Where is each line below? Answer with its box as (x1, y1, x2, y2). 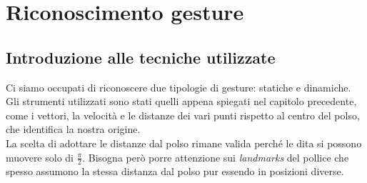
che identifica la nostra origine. (6, 122, 141, 137)
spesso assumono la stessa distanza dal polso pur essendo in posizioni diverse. (6, 164, 344, 179)
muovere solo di (6, 149, 74, 164)
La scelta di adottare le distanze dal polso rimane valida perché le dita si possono (6, 135, 362, 150)
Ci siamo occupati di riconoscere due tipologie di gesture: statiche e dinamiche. (6, 79, 351, 94)
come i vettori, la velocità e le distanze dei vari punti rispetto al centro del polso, (6, 107, 360, 122)
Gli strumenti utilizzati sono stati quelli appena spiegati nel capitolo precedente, (6, 94, 357, 109)
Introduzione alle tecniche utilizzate (6, 46, 276, 68)
